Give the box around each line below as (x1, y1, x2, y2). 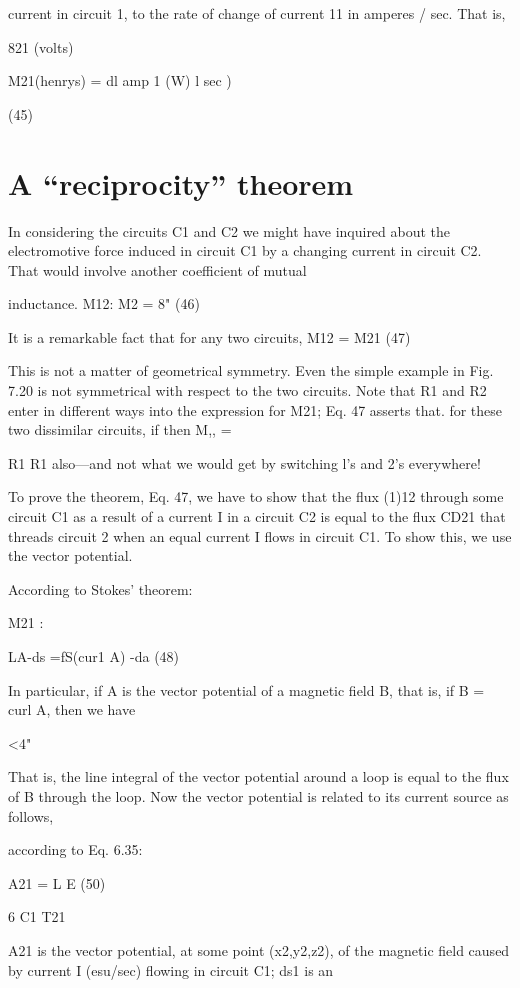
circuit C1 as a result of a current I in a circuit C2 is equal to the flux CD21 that (8, 506, 506, 527)
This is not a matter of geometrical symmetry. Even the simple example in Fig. (8, 360, 494, 381)
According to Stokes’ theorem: (8, 578, 193, 599)
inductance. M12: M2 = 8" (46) (8, 293, 200, 314)
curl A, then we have (8, 699, 136, 720)
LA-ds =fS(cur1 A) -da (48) (8, 646, 180, 666)
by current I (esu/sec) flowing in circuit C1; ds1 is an (8, 959, 334, 980)
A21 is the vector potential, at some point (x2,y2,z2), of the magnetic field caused (8, 939, 510, 960)
